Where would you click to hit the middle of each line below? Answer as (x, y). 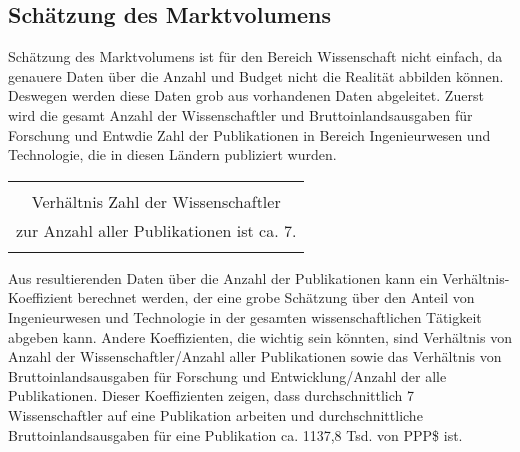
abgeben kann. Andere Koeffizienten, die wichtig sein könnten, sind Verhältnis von (260, 336)
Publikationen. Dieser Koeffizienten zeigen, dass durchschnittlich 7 (211, 395)
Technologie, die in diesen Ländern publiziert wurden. (172, 154)
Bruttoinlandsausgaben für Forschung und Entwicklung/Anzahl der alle (227, 375)
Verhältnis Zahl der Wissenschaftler (156, 201)
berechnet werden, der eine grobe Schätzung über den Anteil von (276, 297)
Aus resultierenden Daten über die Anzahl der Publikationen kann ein (223, 277)
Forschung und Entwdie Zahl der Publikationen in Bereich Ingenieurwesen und (249, 134)
